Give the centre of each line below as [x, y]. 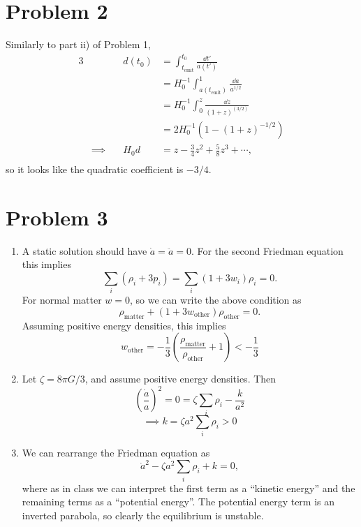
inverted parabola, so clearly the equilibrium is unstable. [143, 515]
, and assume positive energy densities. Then [180, 379]
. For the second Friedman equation [267, 250]
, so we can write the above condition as [216, 300]
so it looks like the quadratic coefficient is [95, 169]
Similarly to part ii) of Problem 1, [79, 44]
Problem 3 [57, 217]
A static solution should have [84, 250]
